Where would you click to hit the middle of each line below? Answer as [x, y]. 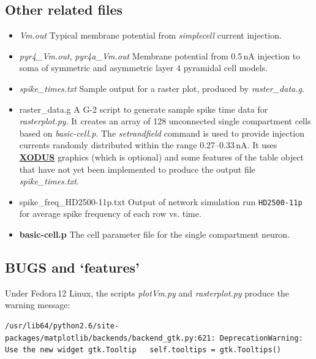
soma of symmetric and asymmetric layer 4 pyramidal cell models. [144, 68]
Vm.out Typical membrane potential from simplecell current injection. [150, 35]
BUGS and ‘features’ [72, 267]
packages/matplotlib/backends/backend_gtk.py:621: [110, 338]
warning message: [38, 305]
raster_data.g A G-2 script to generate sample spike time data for [144, 109]
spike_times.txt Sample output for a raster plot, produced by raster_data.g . [162, 88]
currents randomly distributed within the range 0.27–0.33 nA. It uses [148, 145]
